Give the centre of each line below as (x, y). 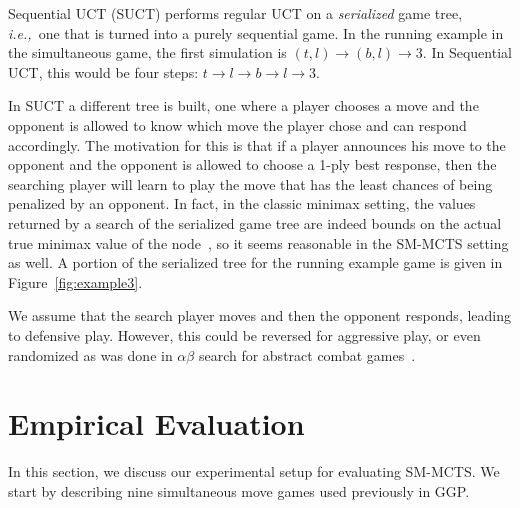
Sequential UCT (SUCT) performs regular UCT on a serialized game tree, (235, 13)
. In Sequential (467, 52)
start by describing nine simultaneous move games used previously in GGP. (239, 490)
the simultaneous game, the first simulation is (147, 52)
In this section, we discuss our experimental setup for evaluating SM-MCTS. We (254, 471)
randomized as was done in (90, 354)
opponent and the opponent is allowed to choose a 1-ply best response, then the (252, 164)
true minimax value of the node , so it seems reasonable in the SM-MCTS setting (258, 242)
